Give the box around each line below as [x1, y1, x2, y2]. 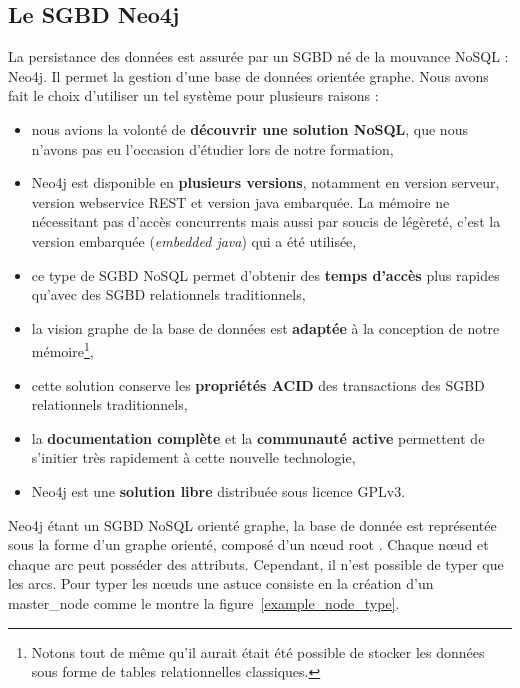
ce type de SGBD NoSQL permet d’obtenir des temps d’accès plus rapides [31, 264, 500, 285]
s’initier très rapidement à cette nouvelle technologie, [31, 447, 356, 468]
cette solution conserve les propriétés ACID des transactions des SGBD [31, 374, 485, 395]
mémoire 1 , [31, 338, 94, 361]
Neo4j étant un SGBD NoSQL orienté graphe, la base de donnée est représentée [8, 514, 497, 535]
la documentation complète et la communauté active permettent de [31, 427, 485, 448]
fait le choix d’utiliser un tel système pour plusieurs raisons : [8, 85, 379, 106]
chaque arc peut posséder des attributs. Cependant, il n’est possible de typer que [8, 553, 504, 574]
